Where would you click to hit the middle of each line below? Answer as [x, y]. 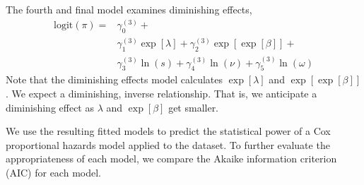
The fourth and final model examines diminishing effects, [129, 9]
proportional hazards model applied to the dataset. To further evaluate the [168, 144]
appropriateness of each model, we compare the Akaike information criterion [171, 159]
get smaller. [194, 107]
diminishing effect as [50, 107]
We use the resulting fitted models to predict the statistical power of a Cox [168, 131]
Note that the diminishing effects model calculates [115, 79]
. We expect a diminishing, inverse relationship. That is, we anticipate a [162, 93]
